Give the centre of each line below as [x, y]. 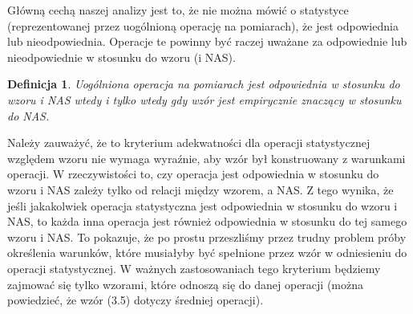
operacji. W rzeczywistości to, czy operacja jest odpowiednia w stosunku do [193, 174]
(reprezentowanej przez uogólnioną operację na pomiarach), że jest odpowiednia [203, 25]
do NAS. [28, 115]
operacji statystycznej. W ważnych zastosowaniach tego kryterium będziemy [194, 268]
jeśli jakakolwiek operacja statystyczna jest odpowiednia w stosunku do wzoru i [202, 205]
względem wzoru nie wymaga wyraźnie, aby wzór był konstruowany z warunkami [206, 158]
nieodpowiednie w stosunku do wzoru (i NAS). [121, 57]
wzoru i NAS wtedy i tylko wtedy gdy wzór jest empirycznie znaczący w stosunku [204, 99]
